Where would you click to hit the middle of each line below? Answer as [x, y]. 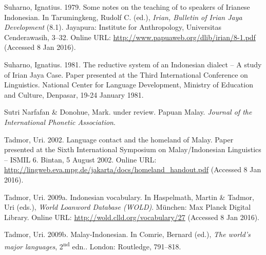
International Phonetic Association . [60, 122]
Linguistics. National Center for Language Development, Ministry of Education [129, 85]
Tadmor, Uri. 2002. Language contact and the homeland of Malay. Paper [119, 139]
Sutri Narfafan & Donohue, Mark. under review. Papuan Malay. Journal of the [128, 112]
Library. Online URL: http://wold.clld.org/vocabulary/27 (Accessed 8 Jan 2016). [132, 217]
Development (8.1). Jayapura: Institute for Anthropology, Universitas [113, 27]
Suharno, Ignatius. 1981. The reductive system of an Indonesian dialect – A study [133, 64]
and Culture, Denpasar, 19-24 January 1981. [74, 94]
